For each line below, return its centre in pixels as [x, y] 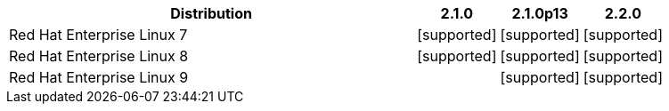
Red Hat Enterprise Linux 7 [98, 35]
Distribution [211, 13]
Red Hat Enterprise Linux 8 [99, 56]
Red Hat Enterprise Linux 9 [99, 77]
